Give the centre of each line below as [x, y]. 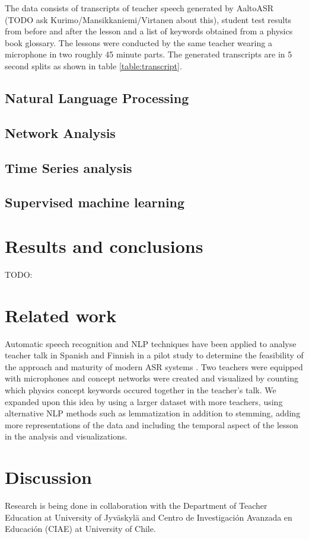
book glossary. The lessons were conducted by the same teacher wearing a [138, 42]
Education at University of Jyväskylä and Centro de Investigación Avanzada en [149, 517]
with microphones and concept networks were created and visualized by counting [152, 378]
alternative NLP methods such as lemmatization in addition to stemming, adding [153, 413]
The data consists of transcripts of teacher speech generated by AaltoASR [139, 8]
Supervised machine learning [95, 202]
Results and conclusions [104, 246]
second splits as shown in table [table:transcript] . [93, 65]
